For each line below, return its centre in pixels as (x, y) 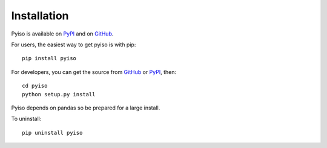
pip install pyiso (49, 58)
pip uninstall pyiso (52, 133)
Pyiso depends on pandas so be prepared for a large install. (86, 108)
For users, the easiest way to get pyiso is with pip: (74, 45)
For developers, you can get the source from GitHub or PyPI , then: (94, 72)
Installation (40, 16)
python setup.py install (59, 94)
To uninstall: (26, 119)
